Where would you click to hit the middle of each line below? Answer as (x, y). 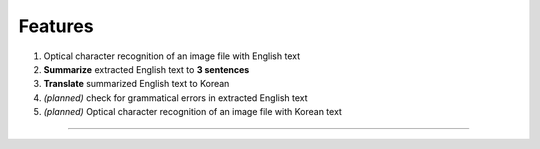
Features (56, 26)
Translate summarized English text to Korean (136, 84)
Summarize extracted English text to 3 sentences (146, 69)
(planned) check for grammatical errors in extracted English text (176, 97)
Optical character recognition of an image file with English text (172, 56)
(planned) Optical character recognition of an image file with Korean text (192, 112)
